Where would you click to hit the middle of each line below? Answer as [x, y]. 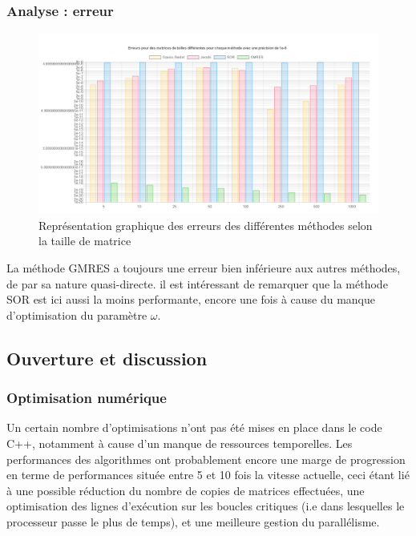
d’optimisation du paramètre [77, 314]
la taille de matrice [85, 241]
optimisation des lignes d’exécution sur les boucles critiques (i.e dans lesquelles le [206, 506]
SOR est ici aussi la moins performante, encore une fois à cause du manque [191, 299]
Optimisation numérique [87, 398]
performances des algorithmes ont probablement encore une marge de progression [206, 459]
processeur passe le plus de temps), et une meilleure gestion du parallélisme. [193, 522]
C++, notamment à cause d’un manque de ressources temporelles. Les [180, 443]
